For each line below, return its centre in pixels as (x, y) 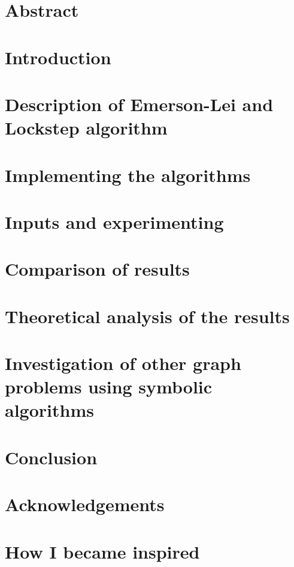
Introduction (58, 57)
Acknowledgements (85, 504)
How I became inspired (102, 551)
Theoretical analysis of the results (147, 316)
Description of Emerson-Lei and (139, 104)
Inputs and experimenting (114, 221)
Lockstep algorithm (86, 128)
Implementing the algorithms (128, 174)
